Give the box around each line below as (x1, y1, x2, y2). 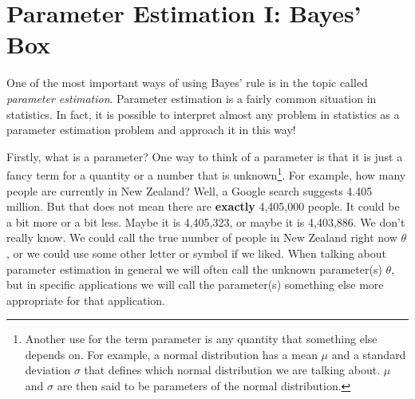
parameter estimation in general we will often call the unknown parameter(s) (6, 260, 382, 277)
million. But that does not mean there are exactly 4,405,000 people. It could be (6, 198, 400, 215)
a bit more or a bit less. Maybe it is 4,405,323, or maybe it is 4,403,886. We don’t (6, 213, 405, 230)
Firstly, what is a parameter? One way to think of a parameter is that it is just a (6, 148, 403, 164)
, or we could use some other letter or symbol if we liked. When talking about (6, 244, 386, 261)
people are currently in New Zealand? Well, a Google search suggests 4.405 (6, 182, 373, 199)
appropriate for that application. (6, 291, 165, 308)
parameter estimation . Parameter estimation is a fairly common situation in (6, 89, 377, 106)
